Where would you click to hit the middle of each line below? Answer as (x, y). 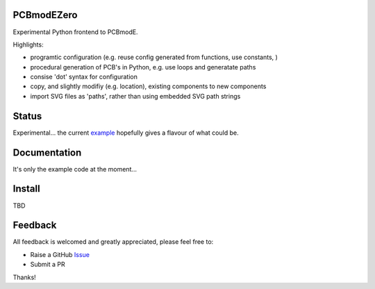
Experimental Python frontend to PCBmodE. (75, 32)
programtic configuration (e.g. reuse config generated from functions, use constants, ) (154, 57)
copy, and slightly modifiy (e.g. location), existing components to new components (148, 86)
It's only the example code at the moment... (75, 169)
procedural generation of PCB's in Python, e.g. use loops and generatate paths (143, 67)
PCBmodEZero (45, 15)
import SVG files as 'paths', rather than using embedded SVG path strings (135, 96)
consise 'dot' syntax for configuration (84, 77)
